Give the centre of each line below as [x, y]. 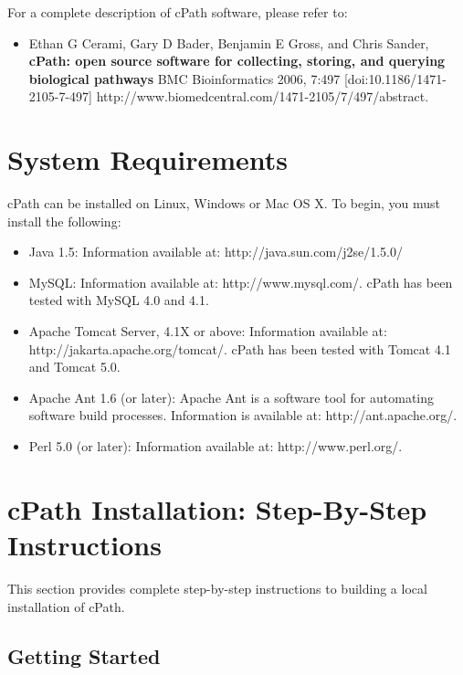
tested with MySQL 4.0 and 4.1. [119, 300]
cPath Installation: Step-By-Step [217, 508]
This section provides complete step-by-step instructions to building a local [217, 588]
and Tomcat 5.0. [74, 367]
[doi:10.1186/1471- [395, 78]
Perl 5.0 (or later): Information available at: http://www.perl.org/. [216, 446]
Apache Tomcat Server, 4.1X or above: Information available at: [208, 331]
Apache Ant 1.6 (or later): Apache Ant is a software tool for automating [231, 397]
